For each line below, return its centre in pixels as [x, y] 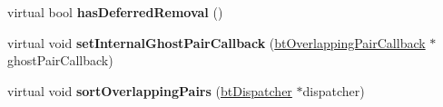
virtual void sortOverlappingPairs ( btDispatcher [150, 90]
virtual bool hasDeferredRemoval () [115, 12]
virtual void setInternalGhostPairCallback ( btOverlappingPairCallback [217, 42]
